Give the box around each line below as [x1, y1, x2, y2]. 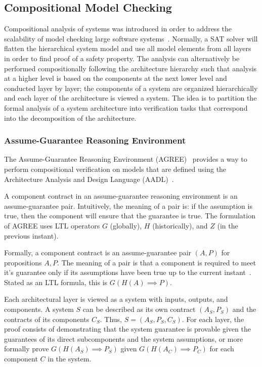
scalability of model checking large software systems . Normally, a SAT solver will [4, 33, 258, 43]
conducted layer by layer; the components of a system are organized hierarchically [4, 82, 258, 93]
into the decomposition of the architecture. [4, 112, 137, 123]
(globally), [110, 220, 142, 231]
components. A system [4, 304, 74, 314]
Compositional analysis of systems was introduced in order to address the [4, 23, 232, 34]
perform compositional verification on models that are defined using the [4, 163, 227, 174]
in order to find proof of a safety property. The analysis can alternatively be [4, 53, 240, 63]
